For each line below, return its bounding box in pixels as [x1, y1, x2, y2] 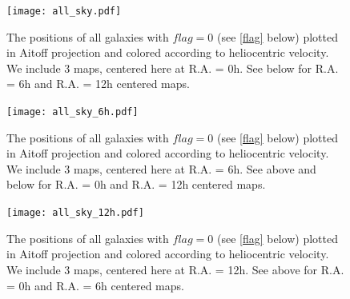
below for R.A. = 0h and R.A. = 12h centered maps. [6, 176, 266, 193]
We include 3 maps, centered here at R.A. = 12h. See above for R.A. [6, 261, 344, 277]
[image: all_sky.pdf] [6, 6, 122, 17]
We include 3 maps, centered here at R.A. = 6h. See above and [6, 160, 316, 177]
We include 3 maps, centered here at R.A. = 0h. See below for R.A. [6, 59, 339, 76]
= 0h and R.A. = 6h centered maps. [6, 277, 184, 293]
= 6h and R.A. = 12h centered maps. [6, 75, 190, 92]
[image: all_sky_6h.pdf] [6, 106, 139, 118]
